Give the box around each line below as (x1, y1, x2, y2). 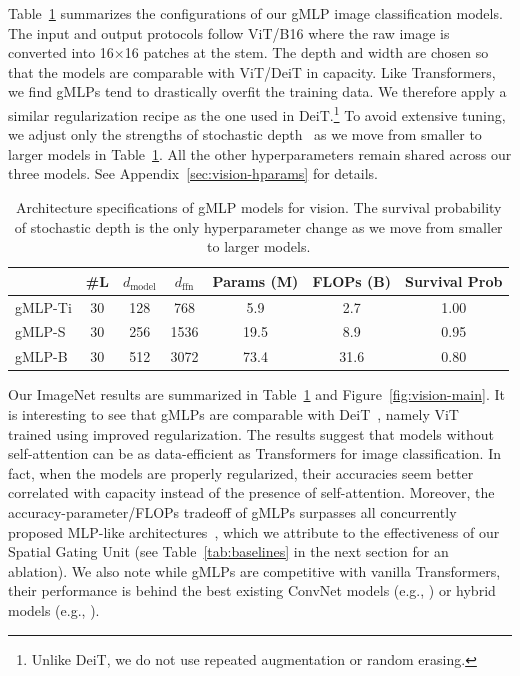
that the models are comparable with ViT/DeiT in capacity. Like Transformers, (8, 61, 496, 82)
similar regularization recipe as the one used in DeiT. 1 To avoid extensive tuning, (8, 101, 506, 125)
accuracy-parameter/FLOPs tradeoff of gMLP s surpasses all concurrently (8, 501, 457, 522)
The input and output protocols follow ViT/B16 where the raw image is (8, 22, 450, 43)
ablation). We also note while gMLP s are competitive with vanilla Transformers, (8, 560, 501, 581)
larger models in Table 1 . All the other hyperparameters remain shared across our (8, 143, 512, 164)
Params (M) (212, 270, 299, 291)
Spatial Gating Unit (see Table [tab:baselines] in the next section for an (8, 541, 449, 562)
